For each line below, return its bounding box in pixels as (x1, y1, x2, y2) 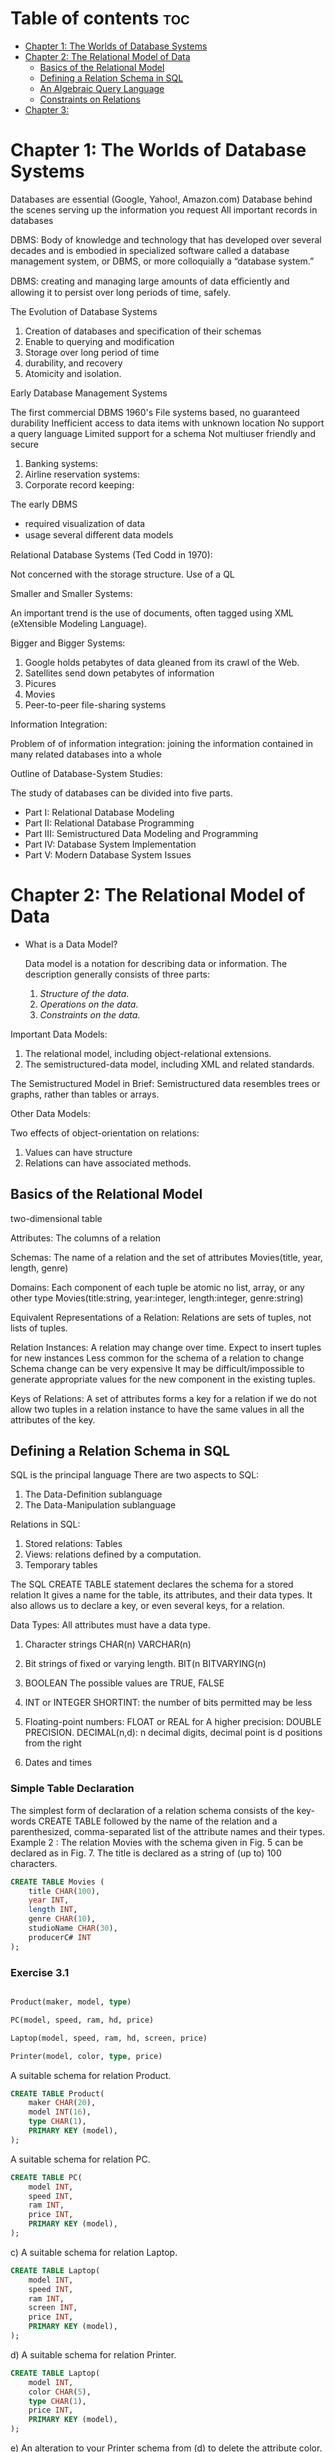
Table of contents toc (10, 7, 190, 30)
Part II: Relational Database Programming (24, 817, 195, 829)
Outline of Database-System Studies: (10, 767, 163, 779)
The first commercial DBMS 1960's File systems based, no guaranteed (10, 406, 300, 418)
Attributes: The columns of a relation (10, 1232, 161, 1244)
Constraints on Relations (39, 93, 141, 105)
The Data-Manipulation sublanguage (24, 1499, 177, 1511)
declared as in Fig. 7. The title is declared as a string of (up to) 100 (10, 1847, 282, 1859)
